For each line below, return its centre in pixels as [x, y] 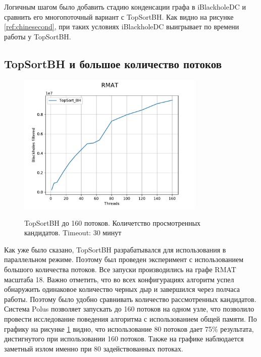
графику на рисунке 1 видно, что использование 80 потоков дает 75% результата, [129, 328]
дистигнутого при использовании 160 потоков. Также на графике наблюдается [124, 339]
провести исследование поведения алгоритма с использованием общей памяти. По [130, 318]
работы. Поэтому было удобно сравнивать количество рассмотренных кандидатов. [130, 299]
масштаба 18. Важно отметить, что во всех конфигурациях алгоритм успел [119, 279]
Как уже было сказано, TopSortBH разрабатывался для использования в [115, 249]
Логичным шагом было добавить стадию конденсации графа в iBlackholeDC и [125, 7]
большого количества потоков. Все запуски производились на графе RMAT [120, 269]
